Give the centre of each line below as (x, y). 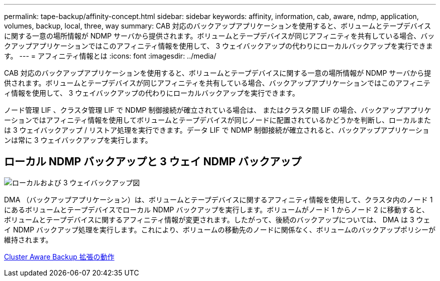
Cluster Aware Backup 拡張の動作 (59, 256)
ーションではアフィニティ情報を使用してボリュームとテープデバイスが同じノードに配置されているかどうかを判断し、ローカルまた (218, 120)
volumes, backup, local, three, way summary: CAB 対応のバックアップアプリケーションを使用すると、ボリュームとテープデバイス (218, 26)
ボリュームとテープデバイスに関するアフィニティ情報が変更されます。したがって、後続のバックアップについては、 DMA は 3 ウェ (217, 219)
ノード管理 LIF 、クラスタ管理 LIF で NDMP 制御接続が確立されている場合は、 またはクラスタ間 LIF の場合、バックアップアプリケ (218, 110)
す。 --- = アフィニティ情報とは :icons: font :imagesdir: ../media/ (110, 56)
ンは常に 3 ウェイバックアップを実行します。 (78, 140)
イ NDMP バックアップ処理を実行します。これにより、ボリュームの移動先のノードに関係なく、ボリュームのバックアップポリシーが (220, 229)
